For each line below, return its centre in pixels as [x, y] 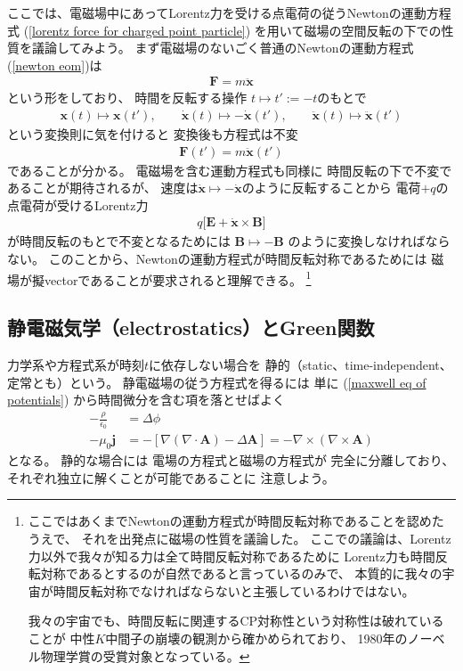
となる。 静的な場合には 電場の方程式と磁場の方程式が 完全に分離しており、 [231, 460]
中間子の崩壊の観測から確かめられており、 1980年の [256, 638]
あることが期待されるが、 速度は [103, 188]
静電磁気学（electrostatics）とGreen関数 [191, 327]
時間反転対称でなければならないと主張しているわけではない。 [234, 590]
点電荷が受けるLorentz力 [78, 205]
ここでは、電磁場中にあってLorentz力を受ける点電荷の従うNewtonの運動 [217, 12]
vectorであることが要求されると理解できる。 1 [178, 278]
